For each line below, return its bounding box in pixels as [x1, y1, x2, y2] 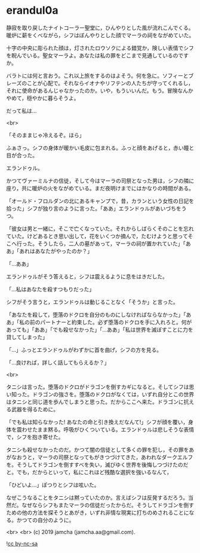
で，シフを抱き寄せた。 [6, 433, 64, 440]
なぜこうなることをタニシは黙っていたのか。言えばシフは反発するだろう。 [6, 494, 189, 501]
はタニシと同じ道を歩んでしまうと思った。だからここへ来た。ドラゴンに [6, 398, 184, 405]
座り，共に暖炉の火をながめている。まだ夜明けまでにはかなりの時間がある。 [6, 184, 195, 192]
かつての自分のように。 [16, 516, 75, 524]
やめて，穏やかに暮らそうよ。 [6, 94, 79, 102]
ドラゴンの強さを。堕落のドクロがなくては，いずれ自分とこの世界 [32, 390, 195, 398]
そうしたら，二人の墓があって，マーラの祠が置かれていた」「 [37, 240, 186, 247]
